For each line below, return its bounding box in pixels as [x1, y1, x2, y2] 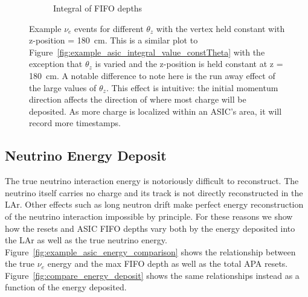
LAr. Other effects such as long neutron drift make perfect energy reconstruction [5, 198, 304, 211]
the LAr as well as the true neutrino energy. [5, 234, 167, 246]
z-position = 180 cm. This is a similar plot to [29, 34, 198, 46]
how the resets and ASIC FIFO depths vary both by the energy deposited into [5, 222, 295, 234]
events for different [74, 22, 144, 34]
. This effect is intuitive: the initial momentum [106, 81, 278, 94]
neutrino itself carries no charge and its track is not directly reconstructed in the [5, 186, 303, 199]
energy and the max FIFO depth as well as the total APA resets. [47, 257, 288, 270]
